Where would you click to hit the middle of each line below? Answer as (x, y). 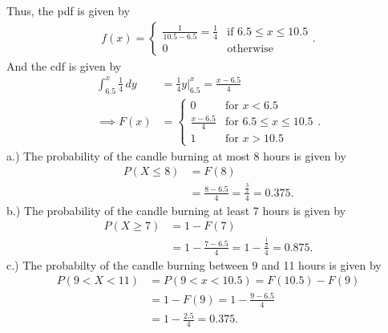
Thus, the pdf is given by (68, 10)
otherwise (250, 49)
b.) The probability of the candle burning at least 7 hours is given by (176, 210)
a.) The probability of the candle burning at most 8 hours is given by (176, 155)
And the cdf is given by (64, 65)
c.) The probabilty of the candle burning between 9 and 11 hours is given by (194, 264)
